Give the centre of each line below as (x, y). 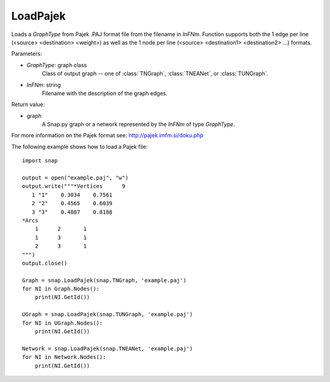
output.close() (45, 263)
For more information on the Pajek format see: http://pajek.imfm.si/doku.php (107, 135)
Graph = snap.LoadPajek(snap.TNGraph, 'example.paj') (104, 280)
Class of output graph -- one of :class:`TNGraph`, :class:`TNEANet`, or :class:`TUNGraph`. (155, 74)
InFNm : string (44, 85)
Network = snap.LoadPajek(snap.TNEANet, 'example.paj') (108, 348)
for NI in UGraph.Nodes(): (63, 323)
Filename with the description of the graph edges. (105, 93)
